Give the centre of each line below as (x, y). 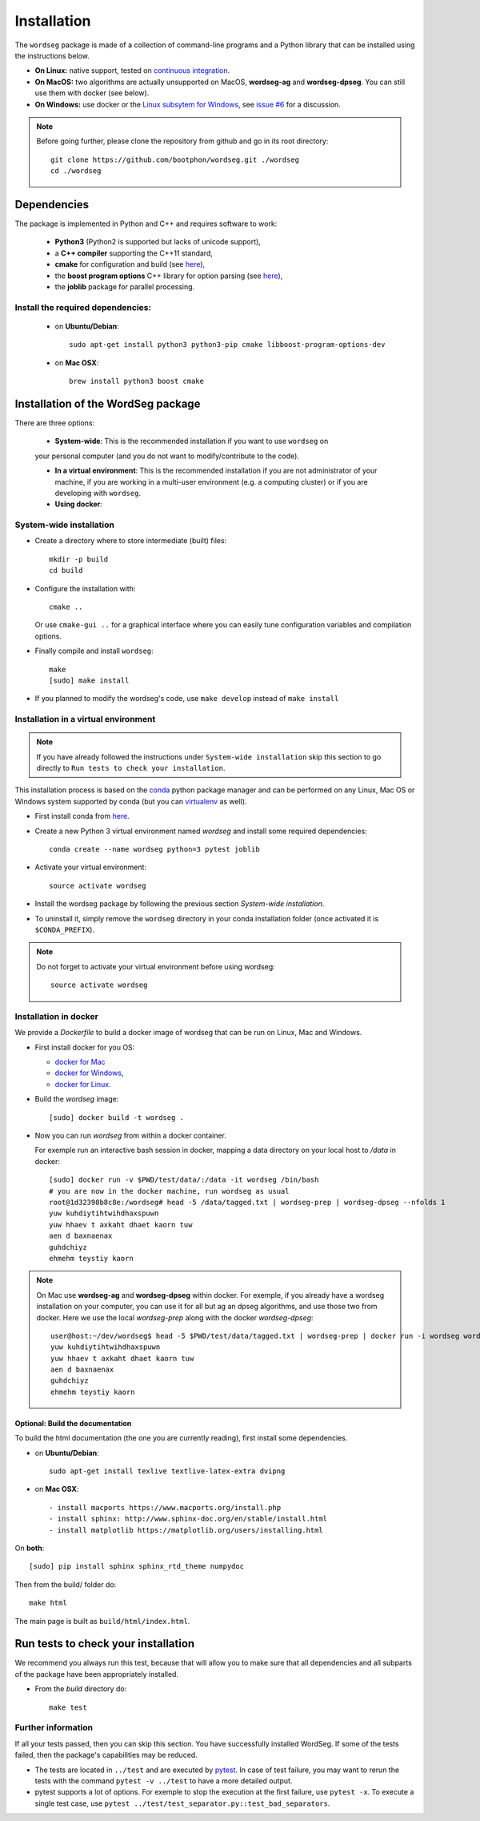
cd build (66, 570)
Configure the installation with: (85, 588)
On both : (30, 1548)
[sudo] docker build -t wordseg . (116, 1117)
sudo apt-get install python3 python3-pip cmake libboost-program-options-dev (227, 345)
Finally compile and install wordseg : (94, 651)
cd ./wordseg (76, 171)
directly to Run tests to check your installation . (131, 768)
